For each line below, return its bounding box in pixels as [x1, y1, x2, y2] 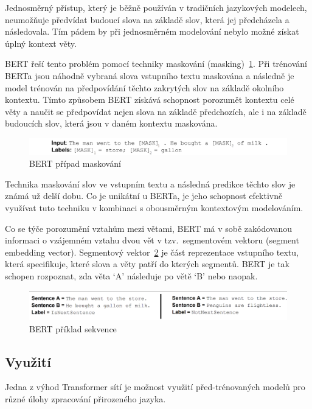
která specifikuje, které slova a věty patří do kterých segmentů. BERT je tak [5, 257, 289, 270]
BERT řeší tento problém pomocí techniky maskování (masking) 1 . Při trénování [5, 57, 308, 70]
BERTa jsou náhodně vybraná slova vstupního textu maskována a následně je [5, 69, 294, 82]
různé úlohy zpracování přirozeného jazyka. [5, 393, 166, 405]
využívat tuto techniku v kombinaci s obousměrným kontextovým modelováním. [5, 201, 303, 214]
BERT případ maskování [29, 157, 121, 170]
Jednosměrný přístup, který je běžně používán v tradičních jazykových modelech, [5, 1, 307, 13]
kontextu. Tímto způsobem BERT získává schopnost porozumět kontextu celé [5, 93, 294, 106]
